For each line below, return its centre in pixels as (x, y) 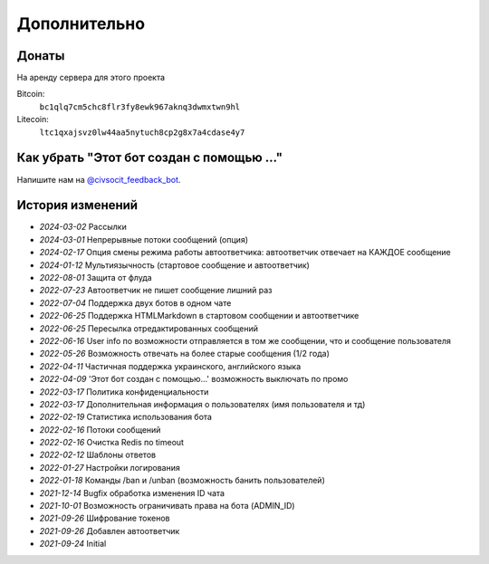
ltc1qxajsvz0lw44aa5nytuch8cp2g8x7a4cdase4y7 (142, 132)
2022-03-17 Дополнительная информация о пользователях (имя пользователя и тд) (202, 404)
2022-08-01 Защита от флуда (96, 277)
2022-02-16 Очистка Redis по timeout (112, 443)
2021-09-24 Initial (73, 544)
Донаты (41, 56)
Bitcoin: (31, 94)
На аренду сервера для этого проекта (91, 78)
